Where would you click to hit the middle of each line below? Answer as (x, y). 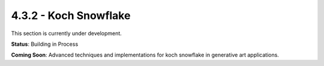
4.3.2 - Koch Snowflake (71, 15)
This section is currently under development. (67, 33)
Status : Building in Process (45, 44)
